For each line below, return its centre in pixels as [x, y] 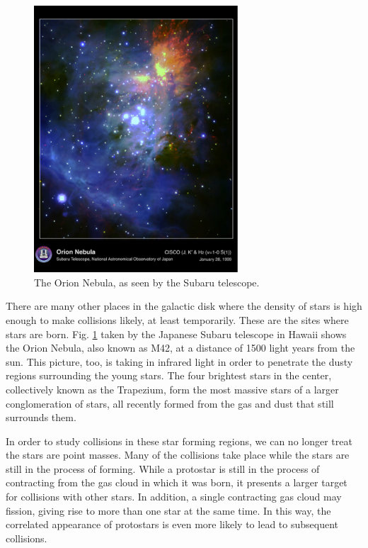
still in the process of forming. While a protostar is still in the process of [163, 468]
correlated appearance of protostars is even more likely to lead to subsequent [172, 524]
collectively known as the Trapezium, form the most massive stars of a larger [172, 389]
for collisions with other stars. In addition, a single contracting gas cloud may [174, 497]
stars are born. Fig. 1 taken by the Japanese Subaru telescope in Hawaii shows [176, 334]
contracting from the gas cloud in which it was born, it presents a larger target [177, 482]
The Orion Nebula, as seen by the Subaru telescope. [147, 282]
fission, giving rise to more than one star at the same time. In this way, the [168, 510]
